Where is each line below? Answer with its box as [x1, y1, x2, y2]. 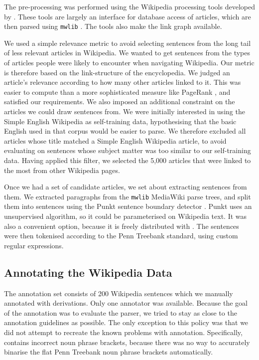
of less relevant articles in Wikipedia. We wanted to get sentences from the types [4, 47, 251, 58]
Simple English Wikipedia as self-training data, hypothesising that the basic [4, 116, 237, 126]
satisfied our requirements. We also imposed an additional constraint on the [4, 96, 235, 107]
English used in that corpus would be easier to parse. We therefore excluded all [4, 126, 246, 136]
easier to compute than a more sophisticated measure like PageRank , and [4, 86, 231, 97]
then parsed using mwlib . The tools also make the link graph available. [4, 21, 222, 31]
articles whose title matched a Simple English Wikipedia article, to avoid [4, 135, 227, 146]
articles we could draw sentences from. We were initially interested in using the [4, 106, 245, 116]
